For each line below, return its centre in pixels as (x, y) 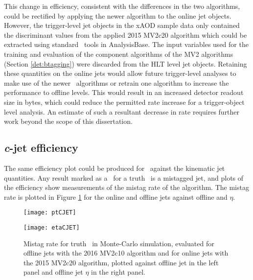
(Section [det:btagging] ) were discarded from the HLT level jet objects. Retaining (126, 63)
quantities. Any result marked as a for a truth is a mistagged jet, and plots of (124, 177)
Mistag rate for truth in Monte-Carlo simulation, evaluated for (119, 243)
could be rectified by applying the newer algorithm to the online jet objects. (118, 15)
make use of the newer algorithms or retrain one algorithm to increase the (116, 82)
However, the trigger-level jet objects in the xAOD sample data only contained (122, 25)
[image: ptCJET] (50, 213)
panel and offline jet (53, 272)
